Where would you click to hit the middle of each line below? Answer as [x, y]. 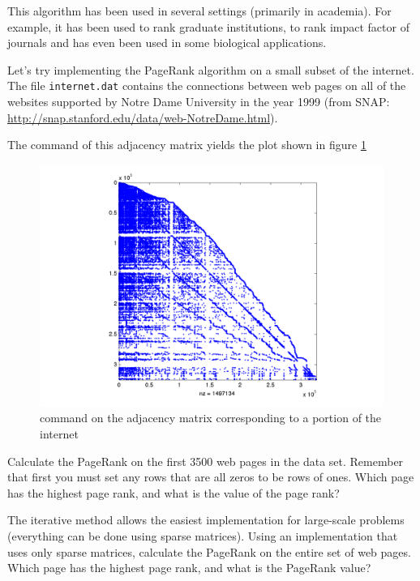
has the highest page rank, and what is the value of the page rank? [174, 492]
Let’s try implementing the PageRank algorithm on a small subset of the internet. [211, 69]
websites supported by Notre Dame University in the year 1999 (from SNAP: [199, 102]
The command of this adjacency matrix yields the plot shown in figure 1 [187, 145]
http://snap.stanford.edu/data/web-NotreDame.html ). [143, 117]
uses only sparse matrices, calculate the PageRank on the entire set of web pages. [209, 551]
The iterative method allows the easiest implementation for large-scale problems [206, 520]
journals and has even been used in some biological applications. [167, 43]
